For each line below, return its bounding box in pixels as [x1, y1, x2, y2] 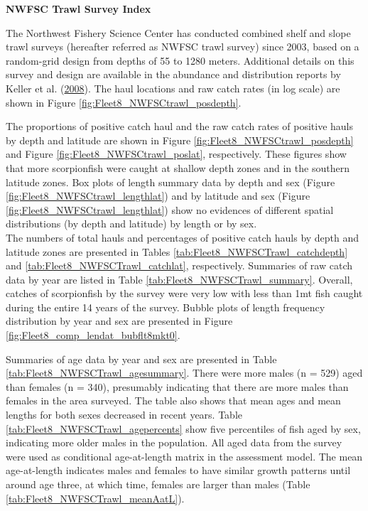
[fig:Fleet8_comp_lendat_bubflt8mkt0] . [6, 328, 180, 343]
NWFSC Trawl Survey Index [6, 1, 151, 16]
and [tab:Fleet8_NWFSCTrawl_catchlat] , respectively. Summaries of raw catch [6, 258, 352, 273]
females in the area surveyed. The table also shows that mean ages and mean [6, 393, 341, 408]
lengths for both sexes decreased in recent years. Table [6, 407, 243, 422]
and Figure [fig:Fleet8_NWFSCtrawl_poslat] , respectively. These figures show [6, 146, 347, 161]
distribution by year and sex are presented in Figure [6, 313, 233, 328]
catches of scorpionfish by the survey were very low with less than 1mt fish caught [6, 286, 363, 301]
